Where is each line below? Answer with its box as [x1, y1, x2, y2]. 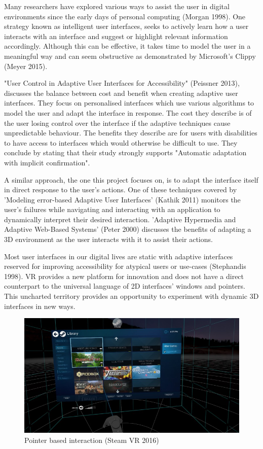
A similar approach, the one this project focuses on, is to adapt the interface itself [4, 174, 258, 185]
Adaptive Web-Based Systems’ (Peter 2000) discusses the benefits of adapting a [4, 224, 251, 234]
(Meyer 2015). [4, 60, 48, 71]
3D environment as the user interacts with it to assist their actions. [4, 234, 213, 245]
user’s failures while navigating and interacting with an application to [4, 204, 220, 215]
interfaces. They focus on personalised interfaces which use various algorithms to [4, 97, 254, 108]
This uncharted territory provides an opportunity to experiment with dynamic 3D [4, 291, 259, 301]
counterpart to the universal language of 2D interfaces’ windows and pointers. [4, 281, 245, 291]
